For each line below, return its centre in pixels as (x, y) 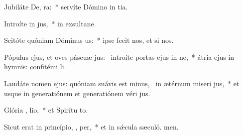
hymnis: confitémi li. (35, 67)
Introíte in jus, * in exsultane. (50, 23)
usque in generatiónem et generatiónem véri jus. (77, 93)
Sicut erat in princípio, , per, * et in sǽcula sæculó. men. (91, 126)
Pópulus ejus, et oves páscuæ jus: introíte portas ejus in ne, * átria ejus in (119, 57)
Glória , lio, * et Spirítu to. (46, 110)
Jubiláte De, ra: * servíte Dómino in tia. (66, 6)
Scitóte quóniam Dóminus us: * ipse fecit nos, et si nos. (89, 40)
